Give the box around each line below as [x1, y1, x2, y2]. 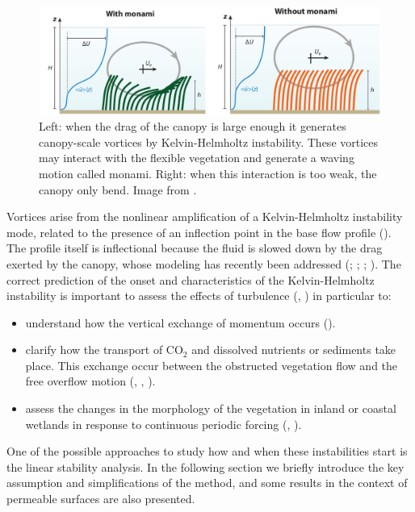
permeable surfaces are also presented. [6, 490, 195, 507]
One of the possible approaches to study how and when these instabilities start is [6, 443, 408, 460]
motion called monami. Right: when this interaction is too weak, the [39, 164, 377, 181]
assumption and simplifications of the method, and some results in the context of [6, 474, 408, 491]
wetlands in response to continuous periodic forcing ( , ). [25, 415, 302, 432]
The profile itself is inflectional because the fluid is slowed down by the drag [6, 239, 383, 256]
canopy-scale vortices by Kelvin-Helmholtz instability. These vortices [39, 133, 379, 150]
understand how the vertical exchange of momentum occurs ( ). [25, 314, 336, 331]
